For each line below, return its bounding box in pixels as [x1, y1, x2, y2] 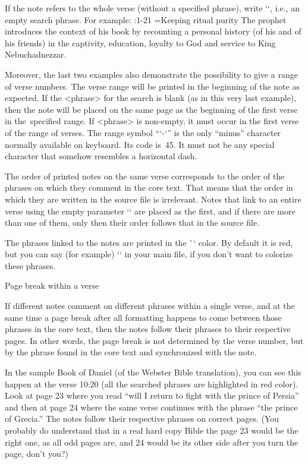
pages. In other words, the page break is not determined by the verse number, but [5, 334, 304, 346]
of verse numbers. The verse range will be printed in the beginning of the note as [5, 80, 300, 92]
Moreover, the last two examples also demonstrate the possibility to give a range [5, 68, 298, 80]
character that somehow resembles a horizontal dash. [5, 150, 197, 162]
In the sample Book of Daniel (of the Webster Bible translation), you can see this [5, 366, 301, 378]
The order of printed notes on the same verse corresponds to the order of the [5, 169, 285, 182]
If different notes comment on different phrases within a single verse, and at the [5, 299, 295, 312]
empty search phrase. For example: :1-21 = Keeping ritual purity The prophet [5, 13, 287, 26]
